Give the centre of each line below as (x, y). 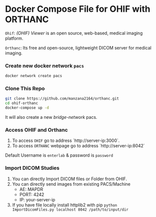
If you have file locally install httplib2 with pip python (65, 205)
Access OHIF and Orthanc (36, 130)
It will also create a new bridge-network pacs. (51, 117)
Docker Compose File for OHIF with (78, 9)
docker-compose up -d (27, 108)
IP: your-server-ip (37, 199)
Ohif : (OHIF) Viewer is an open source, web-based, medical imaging (74, 33)
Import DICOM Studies (32, 168)
